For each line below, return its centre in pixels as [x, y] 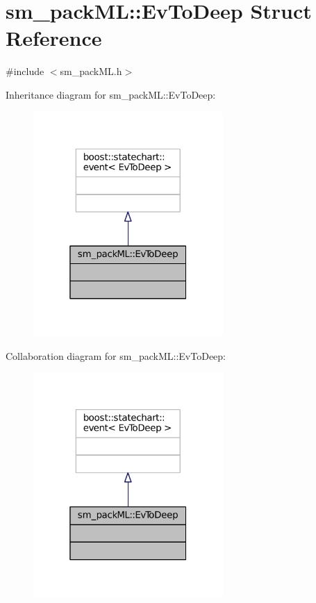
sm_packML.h [91, 71]
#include [25, 71]
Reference [54, 38]
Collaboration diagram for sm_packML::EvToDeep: [116, 355]
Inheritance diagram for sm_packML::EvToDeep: [111, 94]
